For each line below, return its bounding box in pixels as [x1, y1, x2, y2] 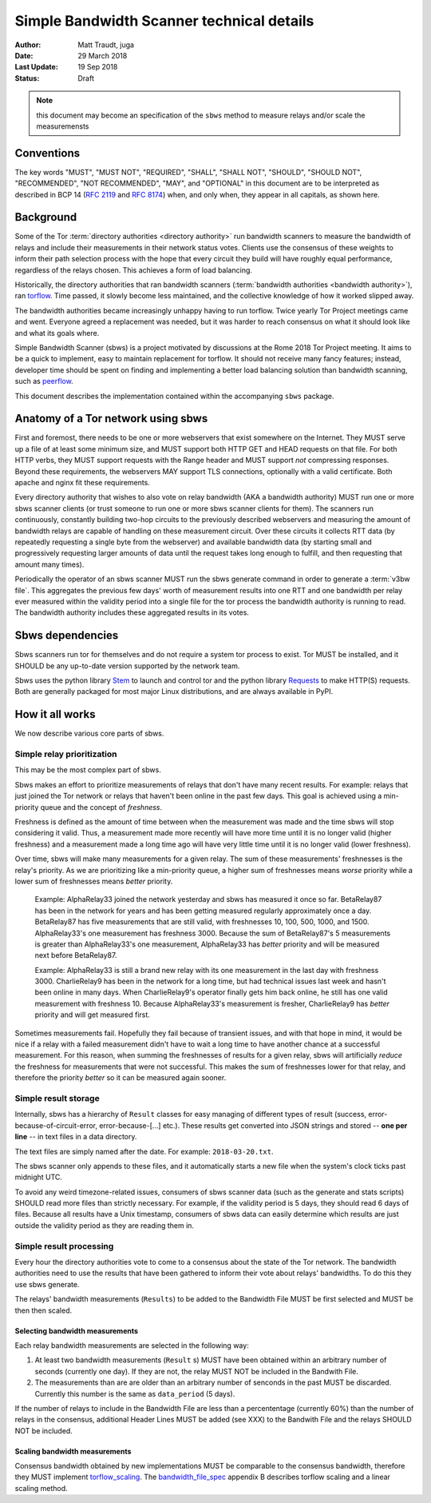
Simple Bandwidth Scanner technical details [14, 12, 314, 30]
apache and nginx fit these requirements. [14, 478, 151, 488]
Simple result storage [14, 1092, 100, 1103]
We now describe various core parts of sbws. [14, 728, 164, 739]
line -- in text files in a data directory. [14, 1132, 137, 1142]
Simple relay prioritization [14, 748, 117, 759]
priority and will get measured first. [34, 1010, 151, 1019]
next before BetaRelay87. [34, 951, 117, 960]
